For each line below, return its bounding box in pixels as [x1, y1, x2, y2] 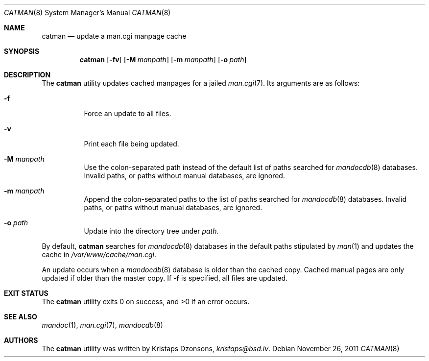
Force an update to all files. [84, 109, 171, 118]
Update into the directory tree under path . [84, 227, 219, 235]
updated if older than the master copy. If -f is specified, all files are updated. [42, 274, 288, 282]
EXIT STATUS [4, 289, 48, 297]
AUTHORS [4, 336, 38, 344]
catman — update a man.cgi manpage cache [42, 32, 187, 40]
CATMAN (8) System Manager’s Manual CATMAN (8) [4, 8, 171, 17]
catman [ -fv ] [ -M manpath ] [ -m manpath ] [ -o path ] [79, 55, 247, 64]
